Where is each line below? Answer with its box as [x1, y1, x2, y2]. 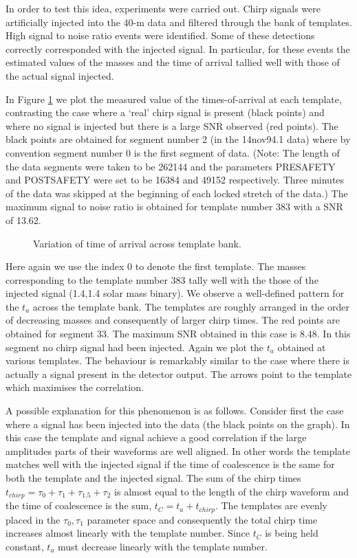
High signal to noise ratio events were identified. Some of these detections [6, 28, 315, 43]
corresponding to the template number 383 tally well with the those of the [6, 272, 318, 287]
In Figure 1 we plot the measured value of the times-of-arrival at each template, [6, 91, 342, 106]
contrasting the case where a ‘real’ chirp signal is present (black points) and [6, 105, 325, 120]
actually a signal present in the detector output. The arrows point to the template [6, 366, 352, 381]
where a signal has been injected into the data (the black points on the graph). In [6, 416, 350, 431]
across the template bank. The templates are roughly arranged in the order [32, 299, 349, 313]
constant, [6, 539, 44, 553]
